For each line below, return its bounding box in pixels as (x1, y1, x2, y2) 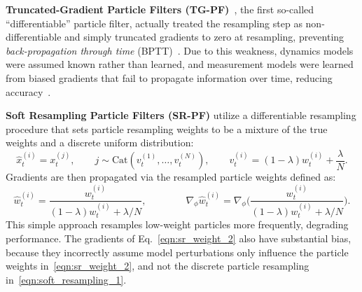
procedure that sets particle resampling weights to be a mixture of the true (6, 121, 328, 136)
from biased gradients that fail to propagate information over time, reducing (6, 70, 333, 85)
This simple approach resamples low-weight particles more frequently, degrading (6, 217, 349, 232)
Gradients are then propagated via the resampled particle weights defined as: (6, 169, 336, 184)
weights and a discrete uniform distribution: (6, 135, 194, 150)
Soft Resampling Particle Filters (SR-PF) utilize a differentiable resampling (6, 108, 356, 123)
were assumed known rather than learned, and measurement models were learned (6, 57, 354, 71)
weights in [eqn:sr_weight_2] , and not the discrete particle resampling (6, 258, 309, 273)
